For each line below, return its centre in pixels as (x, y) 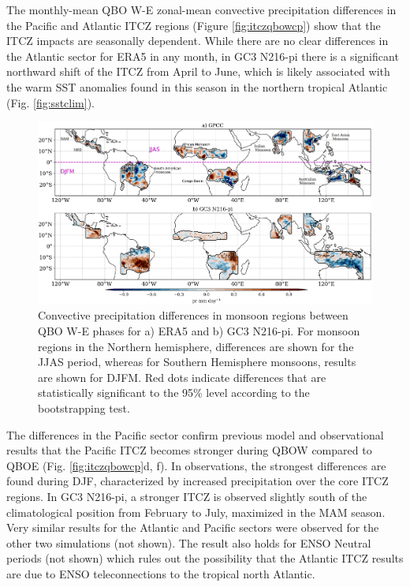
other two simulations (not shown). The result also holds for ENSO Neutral (189, 542)
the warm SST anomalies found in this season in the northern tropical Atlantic (197, 86)
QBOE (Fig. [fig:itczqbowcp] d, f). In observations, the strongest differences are (196, 465)
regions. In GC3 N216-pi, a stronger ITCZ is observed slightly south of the (187, 496)
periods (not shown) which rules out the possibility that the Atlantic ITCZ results (205, 558)
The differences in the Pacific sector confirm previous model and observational (195, 434)
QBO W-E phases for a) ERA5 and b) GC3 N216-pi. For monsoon (199, 331)
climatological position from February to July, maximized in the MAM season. (196, 512)
